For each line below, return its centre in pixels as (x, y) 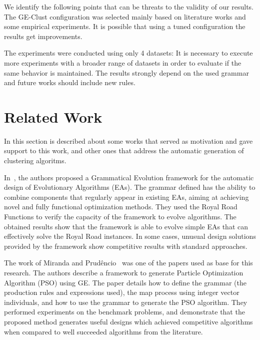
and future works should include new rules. (70, 82)
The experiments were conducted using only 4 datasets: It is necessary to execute (128, 53)
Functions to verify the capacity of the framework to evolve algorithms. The (120, 217)
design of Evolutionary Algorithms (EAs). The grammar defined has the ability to (130, 187)
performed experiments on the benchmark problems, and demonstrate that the (124, 312)
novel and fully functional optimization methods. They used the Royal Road (121, 207)
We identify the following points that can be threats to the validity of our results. (129, 7)
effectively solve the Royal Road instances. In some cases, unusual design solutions (130, 236)
